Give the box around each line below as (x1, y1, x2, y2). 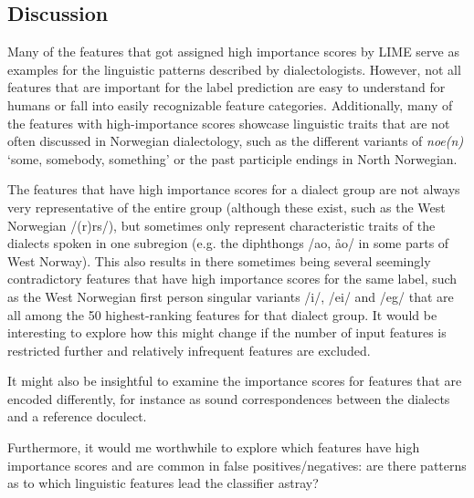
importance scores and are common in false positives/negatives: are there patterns (7, 455, 467, 474)
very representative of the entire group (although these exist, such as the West (7, 197, 446, 216)
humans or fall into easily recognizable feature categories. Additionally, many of (7, 95, 453, 114)
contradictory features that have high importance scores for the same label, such (7, 269, 458, 288)
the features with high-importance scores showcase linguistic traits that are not (7, 113, 450, 132)
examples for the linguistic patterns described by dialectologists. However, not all (7, 59, 461, 78)
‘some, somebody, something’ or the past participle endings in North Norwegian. (7, 149, 458, 168)
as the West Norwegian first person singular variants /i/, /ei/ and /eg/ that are (7, 286, 454, 306)
